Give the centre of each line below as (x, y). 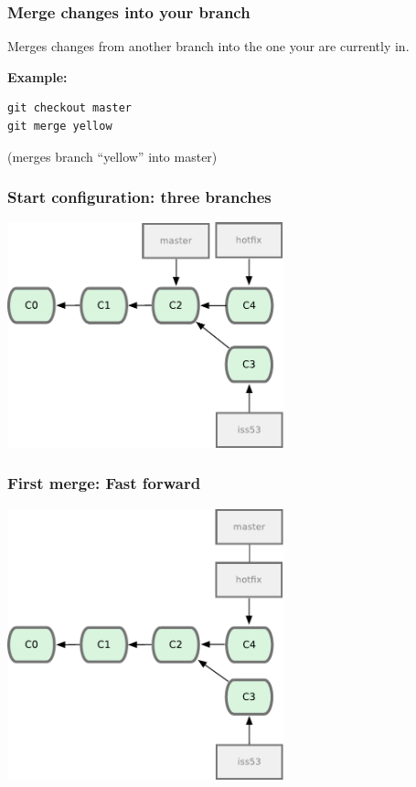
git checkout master (70, 108)
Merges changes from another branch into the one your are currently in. (208, 46)
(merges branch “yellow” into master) (112, 156)
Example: (37, 76)
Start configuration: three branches (139, 197)
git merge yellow (60, 126)
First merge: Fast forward (104, 483)
